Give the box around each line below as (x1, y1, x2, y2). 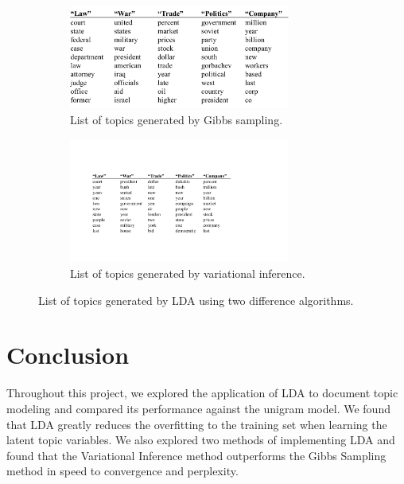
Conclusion (6, 338, 130, 371)
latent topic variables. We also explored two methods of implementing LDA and (6, 431, 395, 448)
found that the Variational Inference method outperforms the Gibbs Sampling (6, 447, 387, 463)
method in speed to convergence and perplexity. (6, 463, 239, 479)
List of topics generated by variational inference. (70, 265, 305, 282)
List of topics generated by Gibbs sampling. (70, 111, 283, 128)
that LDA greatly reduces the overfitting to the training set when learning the (6, 416, 387, 432)
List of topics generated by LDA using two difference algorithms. (38, 291, 354, 308)
